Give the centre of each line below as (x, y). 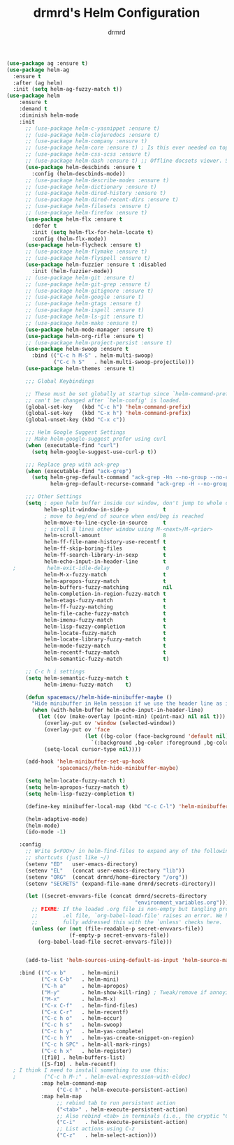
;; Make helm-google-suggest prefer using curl (96, 439)
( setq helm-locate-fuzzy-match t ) (75, 781)
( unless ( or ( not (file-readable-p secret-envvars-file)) (118, 928)
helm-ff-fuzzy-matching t (105, 607)
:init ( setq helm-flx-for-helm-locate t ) (93, 232)
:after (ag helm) (38, 83)
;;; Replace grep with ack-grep (72, 465)
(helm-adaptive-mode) (57, 819)
